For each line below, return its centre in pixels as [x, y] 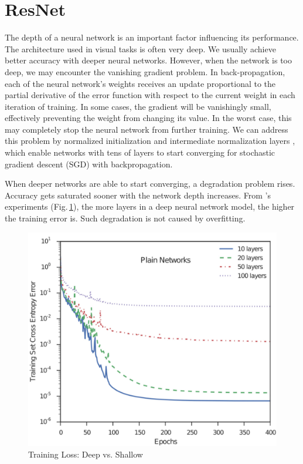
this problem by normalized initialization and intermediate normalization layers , [150, 141]
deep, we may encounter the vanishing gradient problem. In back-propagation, [145, 71]
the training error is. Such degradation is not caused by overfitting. [125, 218]
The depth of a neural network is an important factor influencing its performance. [152, 37]
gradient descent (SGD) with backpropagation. [89, 164]
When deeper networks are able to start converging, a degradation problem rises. [150, 184]
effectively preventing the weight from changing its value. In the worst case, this [148, 118]
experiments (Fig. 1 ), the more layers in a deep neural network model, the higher [150, 206]
